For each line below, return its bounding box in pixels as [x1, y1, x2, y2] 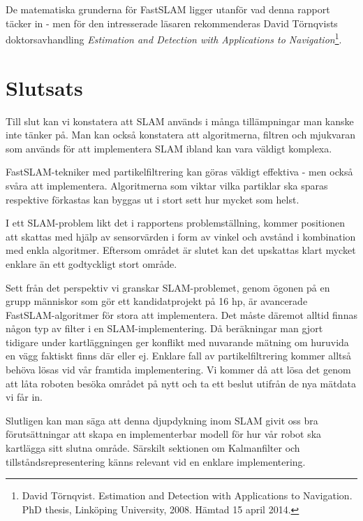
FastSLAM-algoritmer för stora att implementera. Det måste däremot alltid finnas [6, 307, 357, 322]
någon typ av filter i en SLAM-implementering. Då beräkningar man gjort [6, 321, 323, 336]
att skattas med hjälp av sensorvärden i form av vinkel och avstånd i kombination [6, 229, 356, 243]
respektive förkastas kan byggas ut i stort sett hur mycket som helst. [6, 192, 299, 206]
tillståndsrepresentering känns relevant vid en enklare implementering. [6, 454, 306, 469]
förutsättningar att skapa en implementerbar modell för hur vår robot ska [6, 427, 322, 441]
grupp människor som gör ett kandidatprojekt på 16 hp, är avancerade [6, 294, 308, 308]
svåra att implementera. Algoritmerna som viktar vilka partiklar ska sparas [6, 178, 328, 192]
